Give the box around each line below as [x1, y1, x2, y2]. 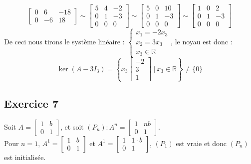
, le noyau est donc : [171, 36, 233, 47]
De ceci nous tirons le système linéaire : [4, 36, 125, 47]
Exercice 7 [4, 96, 58, 111]
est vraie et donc [176, 138, 227, 148]
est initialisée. [4, 152, 46, 162]
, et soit [60, 121, 84, 132]
